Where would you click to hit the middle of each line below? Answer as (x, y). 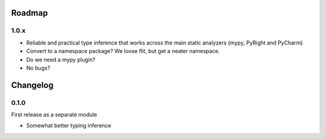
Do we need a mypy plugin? (61, 60)
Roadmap (30, 13)
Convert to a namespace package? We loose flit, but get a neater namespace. (123, 51)
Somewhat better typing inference (69, 126)
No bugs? (38, 68)
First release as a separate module (54, 115)
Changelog (32, 85)
